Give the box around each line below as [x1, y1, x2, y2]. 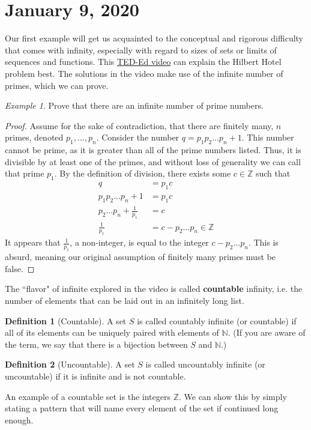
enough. [5, 413, 34, 426]
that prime [5, 167, 44, 180]
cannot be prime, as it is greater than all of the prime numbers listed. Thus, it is [5, 144, 301, 156]
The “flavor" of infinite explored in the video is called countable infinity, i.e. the [5, 282, 303, 295]
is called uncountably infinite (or [145, 358, 265, 371]
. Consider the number [96, 131, 180, 144]
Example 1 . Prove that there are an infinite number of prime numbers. [5, 99, 264, 112]
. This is [248, 236, 279, 249]
